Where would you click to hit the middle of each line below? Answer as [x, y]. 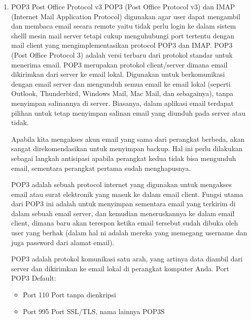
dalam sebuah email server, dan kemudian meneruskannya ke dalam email [123, 213]
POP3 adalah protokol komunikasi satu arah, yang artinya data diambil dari [127, 259]
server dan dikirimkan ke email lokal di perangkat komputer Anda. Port [120, 268]
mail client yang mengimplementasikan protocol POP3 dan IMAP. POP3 [122, 45]
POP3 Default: [34, 278]
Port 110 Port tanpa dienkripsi [70, 295]
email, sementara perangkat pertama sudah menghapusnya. [101, 168]
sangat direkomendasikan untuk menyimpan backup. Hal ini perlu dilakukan [127, 148]
